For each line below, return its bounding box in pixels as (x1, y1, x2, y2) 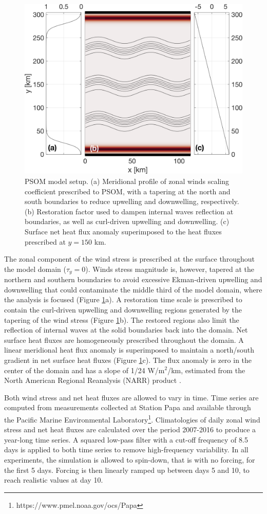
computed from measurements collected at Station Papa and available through (4, 402, 251, 413)
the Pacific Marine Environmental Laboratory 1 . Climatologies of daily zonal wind (4, 412, 260, 425)
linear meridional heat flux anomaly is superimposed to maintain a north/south (4, 344, 255, 355)
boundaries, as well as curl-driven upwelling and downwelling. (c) (25, 216, 230, 227)
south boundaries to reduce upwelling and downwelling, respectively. (25, 196, 239, 207)
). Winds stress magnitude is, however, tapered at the (85, 263, 255, 274)
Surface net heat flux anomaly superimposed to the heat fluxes (25, 226, 222, 236)
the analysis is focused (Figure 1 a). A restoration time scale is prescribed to (4, 294, 242, 305)
